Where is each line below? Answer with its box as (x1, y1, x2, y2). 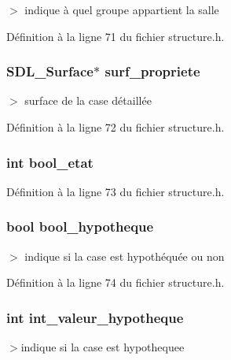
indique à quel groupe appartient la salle (24, 2, 219, 17)
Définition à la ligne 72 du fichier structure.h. (6, 119, 225, 135)
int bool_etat (6, 152, 93, 172)
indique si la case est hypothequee (20, 339, 185, 355)
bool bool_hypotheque (6, 217, 154, 236)
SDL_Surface (6, 61, 93, 81)
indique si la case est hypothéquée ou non (24, 247, 225, 264)
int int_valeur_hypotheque (6, 307, 184, 327)
